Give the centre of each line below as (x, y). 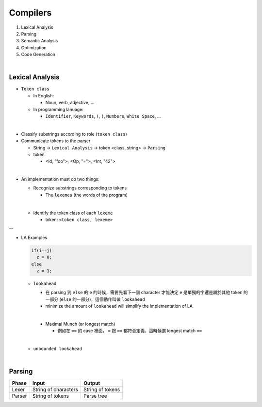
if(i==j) (42, 250)
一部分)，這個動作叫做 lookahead (111, 299)
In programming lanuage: (58, 109)
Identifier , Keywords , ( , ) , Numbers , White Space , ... (103, 116)
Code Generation (38, 55)
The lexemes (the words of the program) (87, 195)
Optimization (34, 47)
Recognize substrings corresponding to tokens (80, 188)
